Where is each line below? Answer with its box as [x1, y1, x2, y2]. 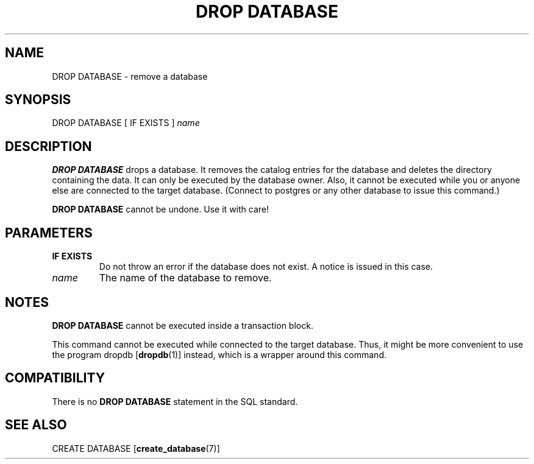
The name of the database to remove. [99, 272, 272, 284]
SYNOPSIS [5, 92, 71, 108]
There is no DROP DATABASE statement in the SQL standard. [52, 396, 298, 407]
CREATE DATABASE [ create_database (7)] [52, 443, 220, 454]
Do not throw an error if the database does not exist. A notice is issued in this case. [99, 261, 433, 272]
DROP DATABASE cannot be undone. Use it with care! [52, 204, 269, 215]
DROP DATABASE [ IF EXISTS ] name [52, 118, 200, 128]
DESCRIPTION [5, 138, 92, 154]
